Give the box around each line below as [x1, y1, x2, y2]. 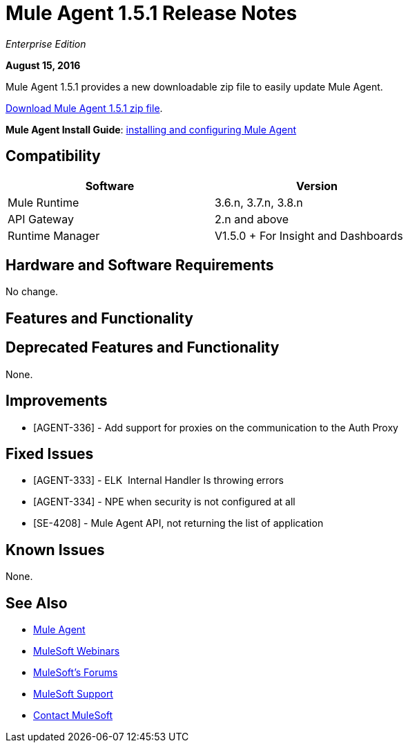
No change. [6, 286, 59, 298]
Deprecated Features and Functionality [6, 339, 280, 357]
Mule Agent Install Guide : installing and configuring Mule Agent [6, 123, 297, 135]
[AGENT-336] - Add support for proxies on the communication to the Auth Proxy [33, 421, 398, 433]
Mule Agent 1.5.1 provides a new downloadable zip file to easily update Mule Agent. [6, 80, 383, 93]
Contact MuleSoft [33, 709, 113, 722]
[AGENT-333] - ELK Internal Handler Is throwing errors [33, 474, 284, 487]
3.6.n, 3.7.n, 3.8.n [215, 195, 303, 209]
